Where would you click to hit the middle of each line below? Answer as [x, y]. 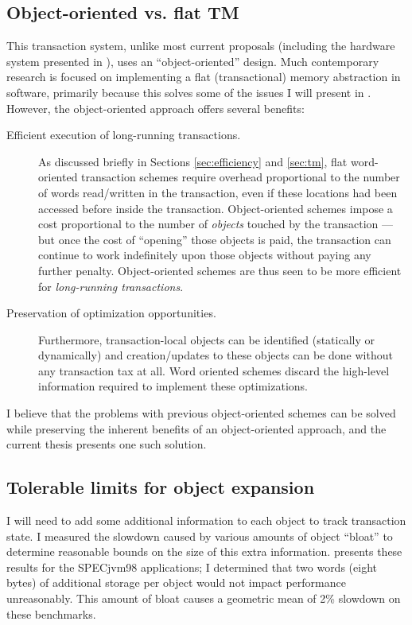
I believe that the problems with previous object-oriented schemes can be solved [201, 413]
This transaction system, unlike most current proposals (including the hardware [201, 46]
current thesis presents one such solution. [107, 444]
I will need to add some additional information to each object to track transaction [206, 520]
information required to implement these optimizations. [173, 386]
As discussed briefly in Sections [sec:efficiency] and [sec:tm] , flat [193, 161]
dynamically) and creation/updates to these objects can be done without [216, 355]
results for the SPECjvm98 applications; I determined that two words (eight [192, 567]
